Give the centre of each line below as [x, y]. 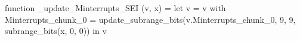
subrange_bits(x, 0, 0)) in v [56, 31]
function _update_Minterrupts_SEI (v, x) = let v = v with [115, 8]
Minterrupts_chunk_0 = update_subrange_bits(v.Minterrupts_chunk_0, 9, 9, [150, 19]
